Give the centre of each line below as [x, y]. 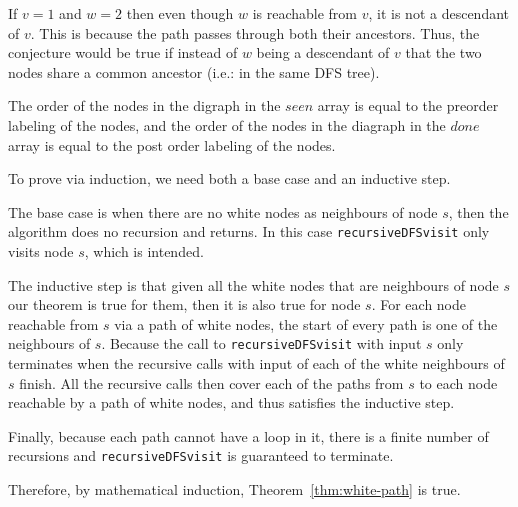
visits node [41, 251]
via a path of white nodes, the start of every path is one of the [306, 323]
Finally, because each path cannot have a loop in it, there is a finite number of [248, 435]
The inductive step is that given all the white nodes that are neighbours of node [253, 284]
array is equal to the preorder [408, 105]
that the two [443, 52]
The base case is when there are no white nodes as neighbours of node [223, 211]
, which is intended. [144, 251]
